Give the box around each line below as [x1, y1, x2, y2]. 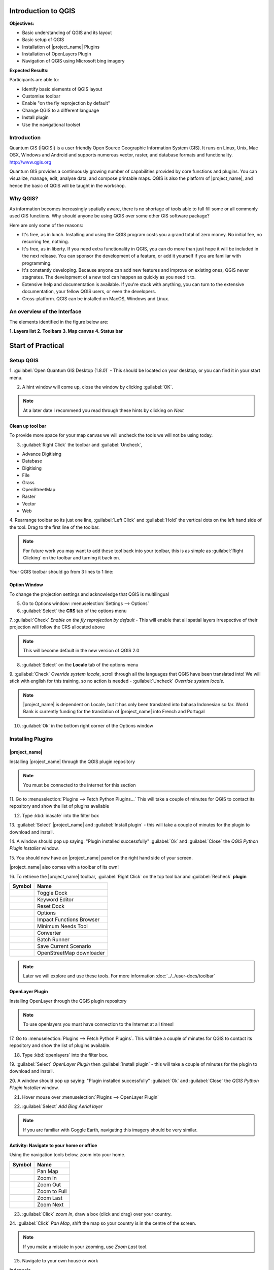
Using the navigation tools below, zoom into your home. [9, 1152, 126, 1158]
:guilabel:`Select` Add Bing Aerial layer [22, 1103, 103, 1109]
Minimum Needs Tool [37, 923, 88, 930]
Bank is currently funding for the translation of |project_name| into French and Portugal [23, 709, 205, 715]
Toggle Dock [37, 889, 68, 896]
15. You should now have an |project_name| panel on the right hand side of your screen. [9, 854, 193, 861]
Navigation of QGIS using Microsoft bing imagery [22, 58, 125, 64]
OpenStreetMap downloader [37, 949, 105, 956]
